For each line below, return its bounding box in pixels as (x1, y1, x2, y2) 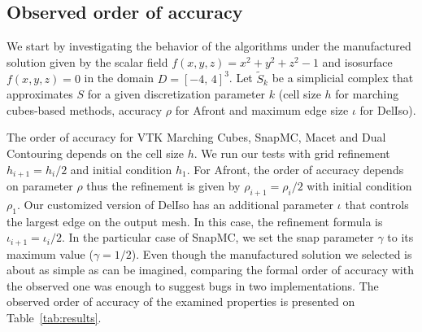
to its (387, 229, 414, 246)
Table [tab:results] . (7, 309, 102, 326)
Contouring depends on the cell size (7, 144, 184, 161)
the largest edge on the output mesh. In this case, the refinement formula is (7, 212, 383, 229)
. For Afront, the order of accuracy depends (186, 160, 404, 177)
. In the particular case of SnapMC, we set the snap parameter (61, 229, 374, 246)
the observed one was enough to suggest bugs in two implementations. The (7, 277, 379, 294)
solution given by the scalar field (7, 53, 168, 70)
